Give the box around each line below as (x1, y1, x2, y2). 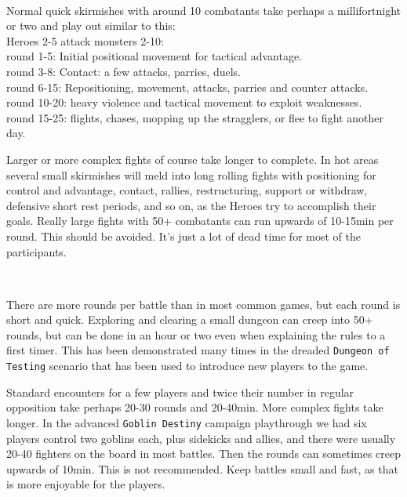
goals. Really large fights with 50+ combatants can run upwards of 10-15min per (6, 212, 394, 229)
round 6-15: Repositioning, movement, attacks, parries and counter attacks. (6, 78, 369, 95)
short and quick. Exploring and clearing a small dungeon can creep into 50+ (6, 311, 373, 328)
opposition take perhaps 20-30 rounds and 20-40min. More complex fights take (6, 399, 383, 415)
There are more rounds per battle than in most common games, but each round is (6, 296, 401, 312)
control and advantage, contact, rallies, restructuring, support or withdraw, (6, 182, 368, 198)
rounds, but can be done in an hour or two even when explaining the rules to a (6, 326, 386, 343)
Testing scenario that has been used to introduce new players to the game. (6, 357, 369, 374)
